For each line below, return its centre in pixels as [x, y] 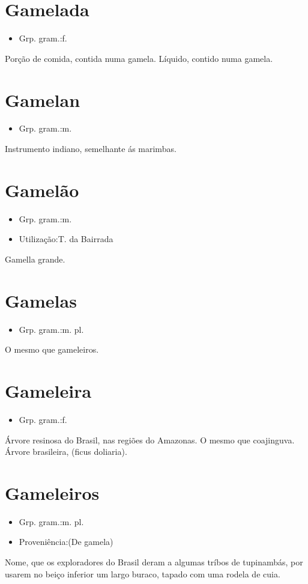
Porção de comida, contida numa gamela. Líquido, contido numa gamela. [139, 58]
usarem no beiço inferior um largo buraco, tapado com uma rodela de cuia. [143, 573]
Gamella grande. [35, 259]
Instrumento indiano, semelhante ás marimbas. [91, 149]
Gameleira [48, 391]
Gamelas [41, 300]
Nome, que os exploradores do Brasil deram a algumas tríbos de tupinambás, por [154, 562]
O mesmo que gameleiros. [52, 349]
